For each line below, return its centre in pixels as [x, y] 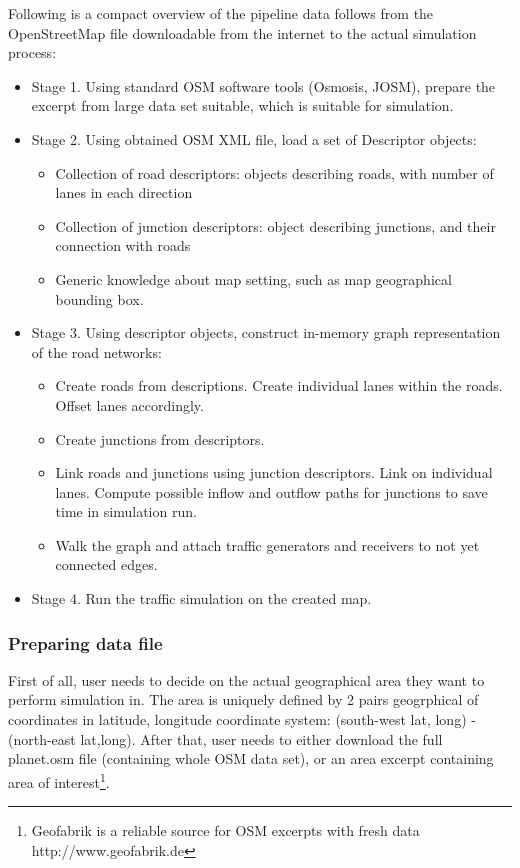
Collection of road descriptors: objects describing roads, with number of [274, 172]
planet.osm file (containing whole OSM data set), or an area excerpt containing [251, 758]
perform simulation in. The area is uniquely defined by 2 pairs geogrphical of [243, 699]
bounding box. [99, 298]
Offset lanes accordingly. [129, 404]
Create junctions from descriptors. [160, 438]
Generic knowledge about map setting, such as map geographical [253, 278]
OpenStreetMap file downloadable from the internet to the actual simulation [242, 32]
